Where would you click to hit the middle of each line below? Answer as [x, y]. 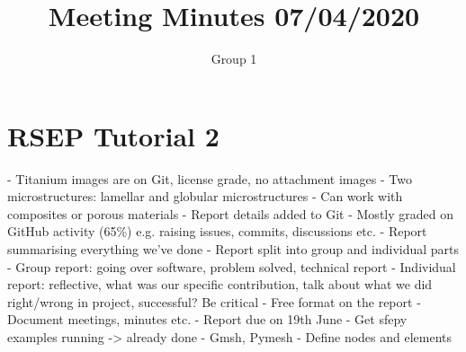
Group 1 [234, 59]
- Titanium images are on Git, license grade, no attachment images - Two [210, 178]
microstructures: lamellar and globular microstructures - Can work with [205, 196]
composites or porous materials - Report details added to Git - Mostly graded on [230, 213]
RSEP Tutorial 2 [113, 135]
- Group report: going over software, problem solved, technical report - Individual [232, 266]
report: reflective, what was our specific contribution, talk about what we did [220, 284]
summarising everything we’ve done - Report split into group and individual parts [233, 249]
